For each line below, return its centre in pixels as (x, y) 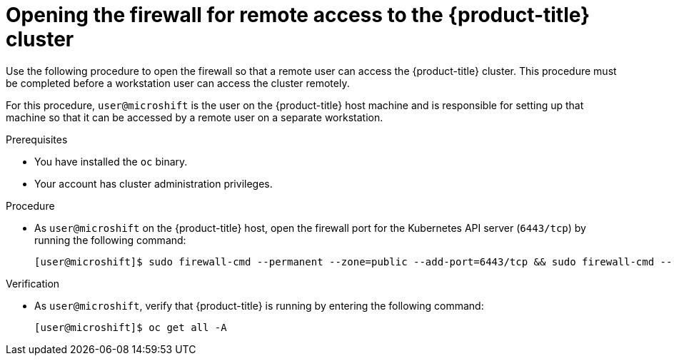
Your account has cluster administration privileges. (154, 183)
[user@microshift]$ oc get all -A (131, 327)
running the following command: (110, 240)
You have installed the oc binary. (111, 161)
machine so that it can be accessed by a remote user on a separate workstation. (195, 117)
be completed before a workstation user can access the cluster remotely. (178, 83)
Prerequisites (37, 139)
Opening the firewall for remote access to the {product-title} (298, 15)
